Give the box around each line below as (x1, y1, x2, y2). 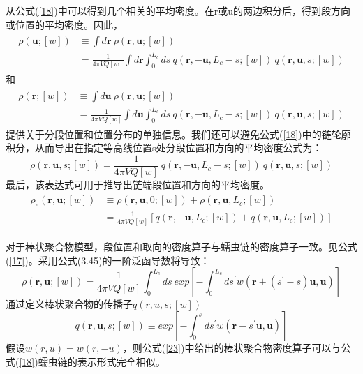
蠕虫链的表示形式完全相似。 (38, 354, 165, 368)
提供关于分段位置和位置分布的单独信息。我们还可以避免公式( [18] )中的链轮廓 (6, 126, 351, 141)
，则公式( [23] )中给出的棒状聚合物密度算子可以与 (122, 340, 341, 354)
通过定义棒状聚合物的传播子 (6, 297, 133, 311)
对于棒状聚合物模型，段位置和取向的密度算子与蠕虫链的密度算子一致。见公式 (6, 239, 357, 254)
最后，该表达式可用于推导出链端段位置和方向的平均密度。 (6, 177, 269, 191)
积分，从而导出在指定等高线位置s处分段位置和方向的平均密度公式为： (6, 140, 323, 155)
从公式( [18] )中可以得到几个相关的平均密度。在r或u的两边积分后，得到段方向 (6, 3, 350, 17)
